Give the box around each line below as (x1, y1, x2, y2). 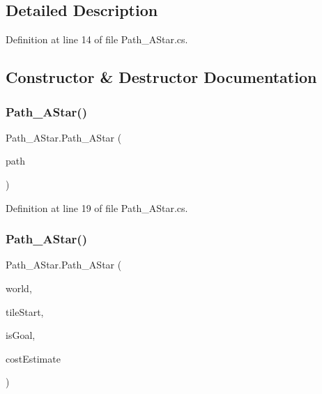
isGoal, (6, 328, 36, 342)
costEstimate (6, 351, 61, 365)
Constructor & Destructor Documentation (6, 66, 317, 88)
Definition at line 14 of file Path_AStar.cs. (6, 32, 188, 47)
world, (6, 280, 32, 295)
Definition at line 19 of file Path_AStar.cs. (6, 200, 188, 215)
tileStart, (6, 304, 44, 319)
